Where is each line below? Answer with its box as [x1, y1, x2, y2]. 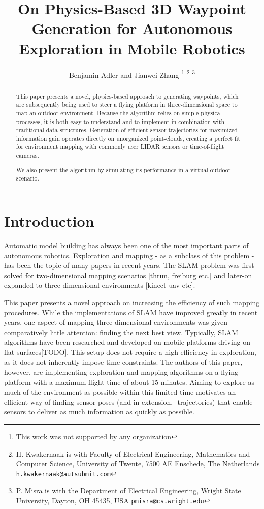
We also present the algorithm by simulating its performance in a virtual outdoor [16, 165, 231, 174]
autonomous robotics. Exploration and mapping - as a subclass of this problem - [4, 250, 254, 260]
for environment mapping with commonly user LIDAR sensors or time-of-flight [16, 142, 224, 151]
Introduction [4, 211, 94, 231]
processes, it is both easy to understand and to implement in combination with [16, 117, 225, 126]
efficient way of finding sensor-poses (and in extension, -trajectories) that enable [4, 396, 253, 407]
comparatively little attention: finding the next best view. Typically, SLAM [4, 326, 239, 337]
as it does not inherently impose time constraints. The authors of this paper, [4, 356, 243, 367]
